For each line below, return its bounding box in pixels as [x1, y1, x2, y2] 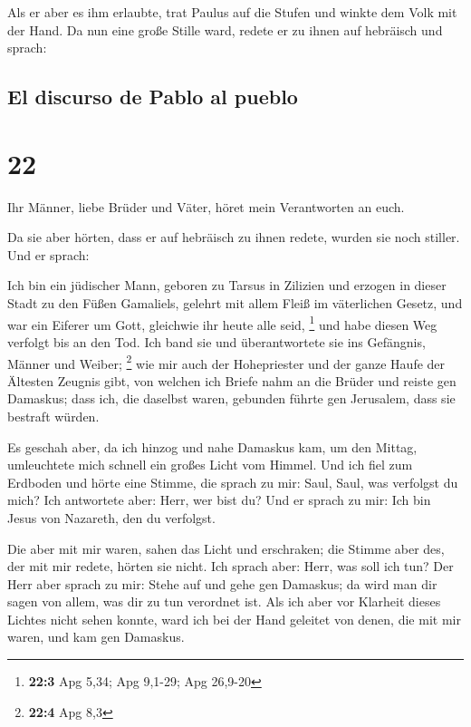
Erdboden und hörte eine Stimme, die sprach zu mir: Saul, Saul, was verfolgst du [7, 472, 458, 491]
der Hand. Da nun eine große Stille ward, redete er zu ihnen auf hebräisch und [7, 20, 443, 39]
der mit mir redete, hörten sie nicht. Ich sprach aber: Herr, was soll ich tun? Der [7, 557, 454, 576]
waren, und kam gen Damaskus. [7, 627, 185, 646]
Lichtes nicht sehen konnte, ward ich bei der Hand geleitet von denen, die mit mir [7, 609, 461, 628]
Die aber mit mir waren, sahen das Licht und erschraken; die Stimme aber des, [7, 538, 445, 557]
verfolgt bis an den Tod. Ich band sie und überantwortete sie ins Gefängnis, [7, 332, 426, 351]
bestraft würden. [7, 406, 100, 425]
